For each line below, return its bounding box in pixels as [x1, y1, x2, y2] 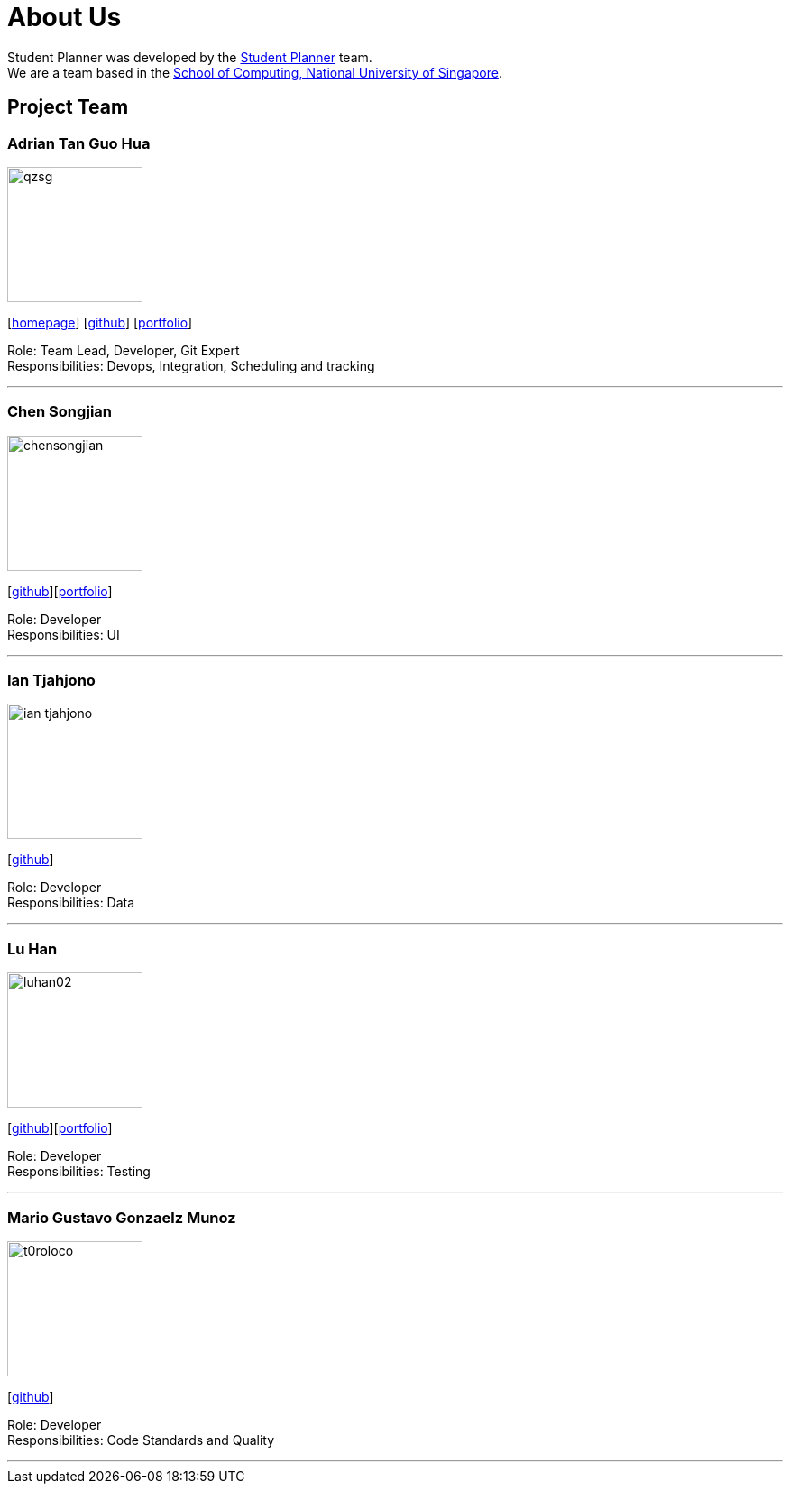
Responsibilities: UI [7, 626, 120, 642]
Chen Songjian [7, 402, 113, 421]
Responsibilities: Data [7, 895, 135, 911]
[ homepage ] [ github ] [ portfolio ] [7, 314, 193, 330]
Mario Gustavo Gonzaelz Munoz [7, 1208, 236, 1227]
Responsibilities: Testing [7, 1164, 151, 1180]
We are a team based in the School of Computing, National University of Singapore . [7, 64, 503, 80]
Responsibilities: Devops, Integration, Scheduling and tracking [7, 357, 375, 373]
